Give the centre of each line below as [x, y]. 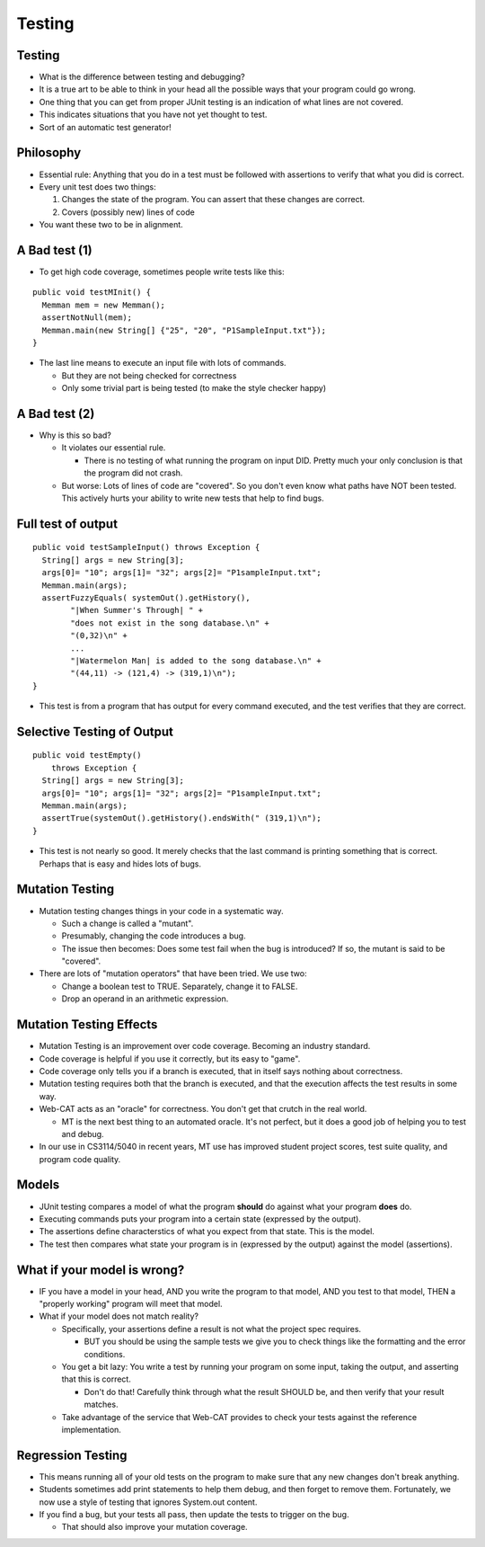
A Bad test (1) [55, 250]
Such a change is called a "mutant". [128, 923]
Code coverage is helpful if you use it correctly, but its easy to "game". [170, 1058]
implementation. [91, 1429]
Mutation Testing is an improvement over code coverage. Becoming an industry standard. [205, 1046]
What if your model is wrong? [101, 1270]
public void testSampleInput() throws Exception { [146, 547]
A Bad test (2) [56, 413]
